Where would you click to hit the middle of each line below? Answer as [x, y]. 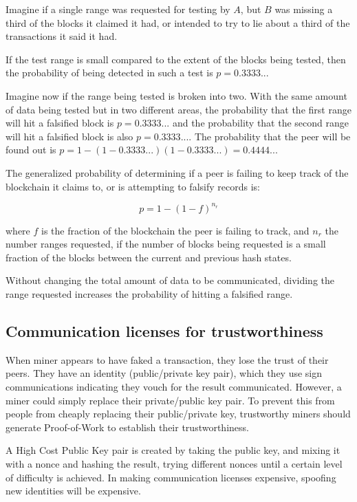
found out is [31, 150]
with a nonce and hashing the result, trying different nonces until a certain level [174, 463]
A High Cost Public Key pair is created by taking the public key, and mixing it [173, 450]
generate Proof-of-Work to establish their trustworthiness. [127, 427]
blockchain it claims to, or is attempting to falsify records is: [133, 186]
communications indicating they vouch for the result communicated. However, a [174, 386]
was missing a [304, 9]
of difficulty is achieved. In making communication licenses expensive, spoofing [171, 477]
